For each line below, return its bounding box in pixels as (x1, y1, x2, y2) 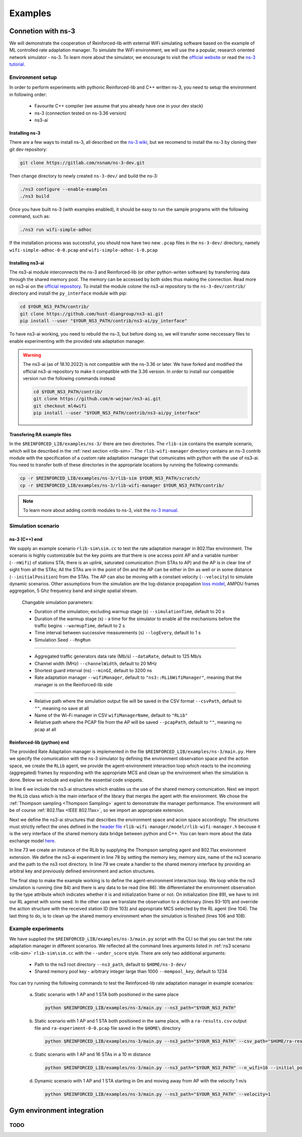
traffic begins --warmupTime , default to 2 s (34, 622, 125, 628)
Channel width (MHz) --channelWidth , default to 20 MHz (34, 660, 157, 666)
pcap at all (34, 726, 56, 732)
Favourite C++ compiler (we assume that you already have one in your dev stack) (34, 103, 203, 109)
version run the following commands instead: (23, 375, 117, 382)
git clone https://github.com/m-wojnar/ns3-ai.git (33, 396, 161, 402)
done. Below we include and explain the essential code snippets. (9, 777, 143, 783)
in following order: (9, 91, 47, 97)
